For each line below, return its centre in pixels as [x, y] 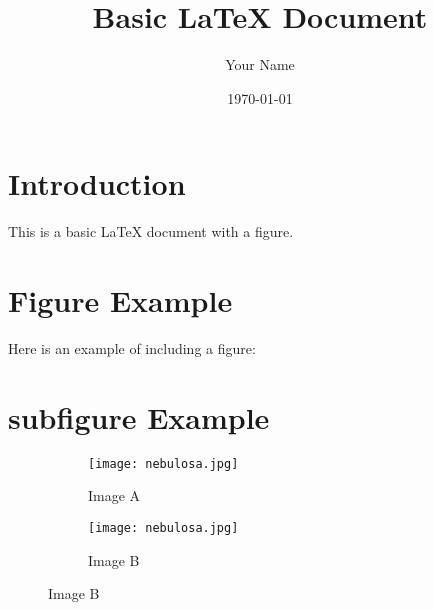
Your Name [260, 64]
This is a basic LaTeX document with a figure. [151, 231]
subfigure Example [139, 416]
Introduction [97, 183]
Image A [114, 495]
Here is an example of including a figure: [132, 347]
